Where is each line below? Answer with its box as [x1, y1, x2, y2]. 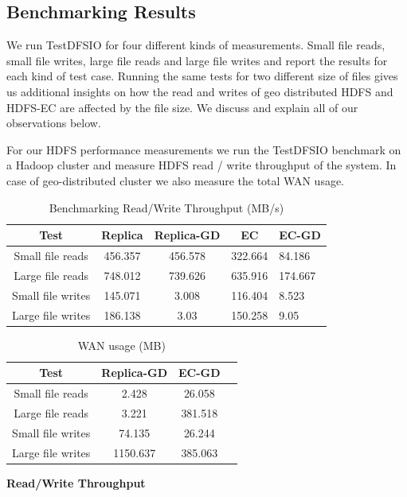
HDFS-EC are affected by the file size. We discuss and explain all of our [6, 99, 358, 115]
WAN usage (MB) [77, 336, 166, 353]
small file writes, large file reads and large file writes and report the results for [6, 52, 388, 68]
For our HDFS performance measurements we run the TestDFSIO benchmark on [6, 141, 401, 157]
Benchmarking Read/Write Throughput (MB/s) [49, 199, 284, 215]
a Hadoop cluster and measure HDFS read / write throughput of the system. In [6, 157, 397, 173]
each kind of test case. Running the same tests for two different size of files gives [6, 68, 398, 84]
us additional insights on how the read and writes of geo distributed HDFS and [6, 83, 393, 99]
